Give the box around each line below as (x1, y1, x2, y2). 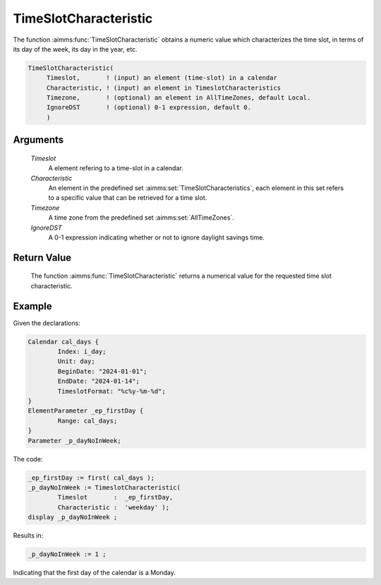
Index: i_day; (57, 348, 107, 356)
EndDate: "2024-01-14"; (57, 377, 140, 385)
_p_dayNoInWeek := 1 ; (28, 550, 107, 558)
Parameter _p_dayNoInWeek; (28, 437, 121, 444)
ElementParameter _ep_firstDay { (28, 407, 144, 415)
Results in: (13, 531, 44, 540)
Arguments (13, 134, 64, 146)
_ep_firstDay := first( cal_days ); (28, 473, 155, 482)
